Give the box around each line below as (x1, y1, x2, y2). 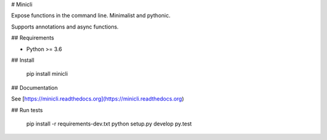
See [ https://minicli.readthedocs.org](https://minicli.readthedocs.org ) (11, 95, 184, 102)
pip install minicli (26, 70, 68, 78)
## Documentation (11, 84, 58, 91)
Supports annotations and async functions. (11, 23, 119, 30)
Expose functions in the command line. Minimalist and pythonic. (11, 12, 171, 19)
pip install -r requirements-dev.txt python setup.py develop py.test (26, 120, 192, 127)
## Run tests (11, 106, 43, 113)
